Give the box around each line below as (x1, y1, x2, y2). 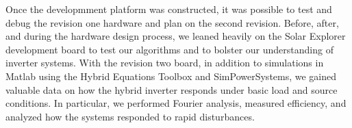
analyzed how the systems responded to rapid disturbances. (5, 109, 255, 123)
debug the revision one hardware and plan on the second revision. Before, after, (5, 15, 339, 29)
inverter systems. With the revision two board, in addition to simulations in (5, 55, 324, 70)
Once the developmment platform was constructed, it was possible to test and (5, 2, 332, 16)
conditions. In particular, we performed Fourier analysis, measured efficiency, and (5, 96, 347, 110)
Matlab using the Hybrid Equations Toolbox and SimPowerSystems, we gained (5, 68, 337, 83)
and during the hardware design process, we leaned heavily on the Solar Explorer (5, 29, 346, 43)
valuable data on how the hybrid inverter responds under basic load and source (5, 82, 338, 97)
